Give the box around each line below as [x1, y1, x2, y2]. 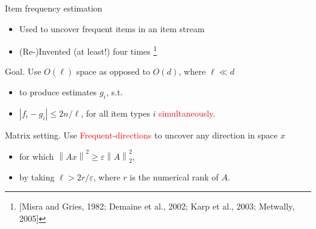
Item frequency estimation [5, 2, 103, 14]
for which [19, 150, 54, 163]
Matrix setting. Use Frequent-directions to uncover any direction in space [5, 128, 278, 141]
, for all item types [81, 106, 150, 119]
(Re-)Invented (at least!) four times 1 [19, 43, 157, 57]
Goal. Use [5, 65, 41, 78]
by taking [19, 170, 55, 183]
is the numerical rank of [129, 170, 219, 183]
